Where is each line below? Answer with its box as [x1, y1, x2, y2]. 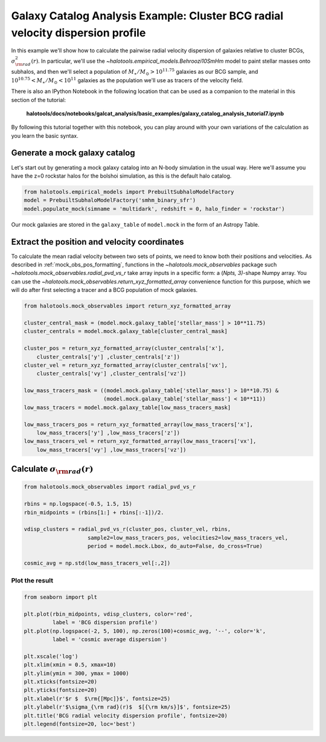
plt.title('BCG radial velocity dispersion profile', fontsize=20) [24, 712, 228, 719]
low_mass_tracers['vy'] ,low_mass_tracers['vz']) [36, 446, 187, 453]
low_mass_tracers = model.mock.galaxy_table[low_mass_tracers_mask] [24, 404, 231, 411]
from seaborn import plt [24, 594, 98, 601]
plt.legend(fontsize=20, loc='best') [24, 720, 136, 727]
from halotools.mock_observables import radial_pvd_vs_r [24, 483, 196, 491]
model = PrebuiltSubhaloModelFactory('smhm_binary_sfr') [24, 197, 196, 204]
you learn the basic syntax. [11, 132, 78, 139]
